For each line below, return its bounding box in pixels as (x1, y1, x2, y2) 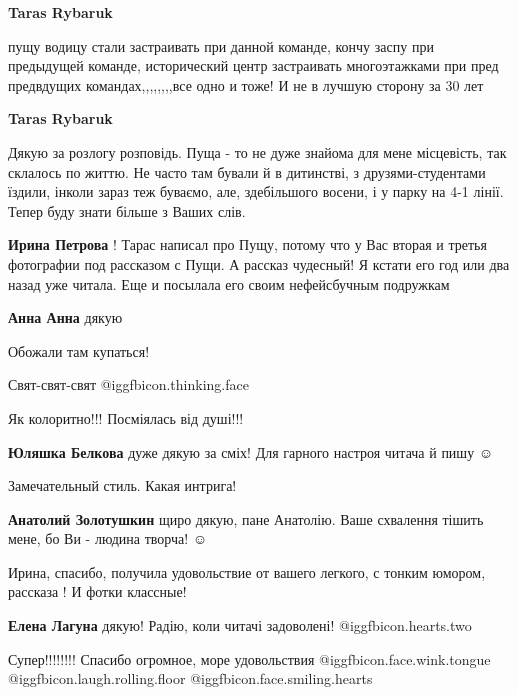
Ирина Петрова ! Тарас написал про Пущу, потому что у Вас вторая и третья (8, 234, 487, 255)
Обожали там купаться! (8, 340, 150, 361)
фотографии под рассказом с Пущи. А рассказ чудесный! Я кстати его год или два (8, 253, 510, 274)
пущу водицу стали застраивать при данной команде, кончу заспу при (8, 35, 434, 56)
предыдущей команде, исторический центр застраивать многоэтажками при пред (8, 55, 499, 76)
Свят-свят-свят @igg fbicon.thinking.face (8, 374, 249, 395)
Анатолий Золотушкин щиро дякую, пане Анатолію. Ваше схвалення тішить (8, 508, 484, 529)
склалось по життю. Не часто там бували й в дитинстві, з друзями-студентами (8, 161, 486, 182)
